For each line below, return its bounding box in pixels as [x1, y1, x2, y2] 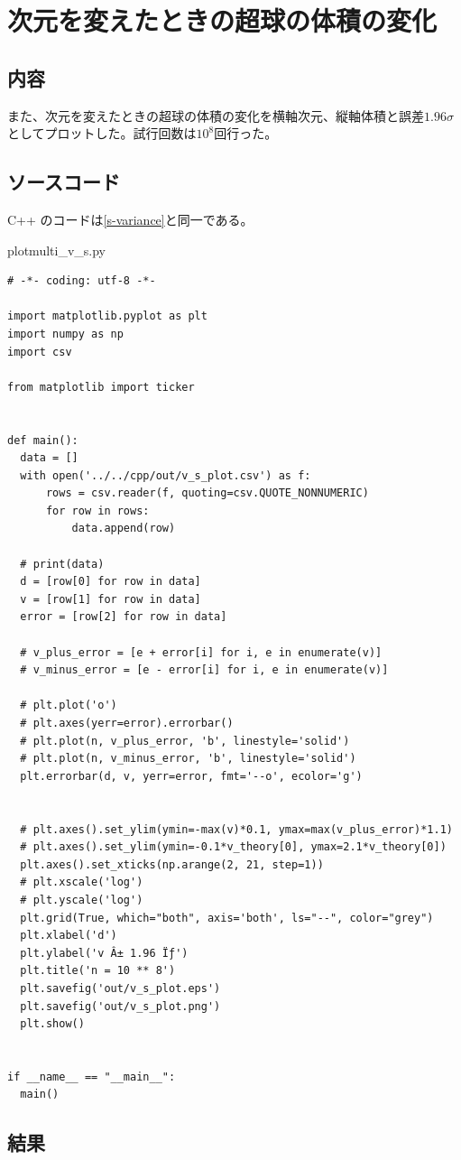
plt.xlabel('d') [20, 929, 117, 942]
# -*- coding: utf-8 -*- [7, 274, 156, 288]
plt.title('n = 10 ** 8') [20, 964, 176, 978]
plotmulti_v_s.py [7, 240, 106, 259]
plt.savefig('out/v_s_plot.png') [20, 999, 221, 1013]
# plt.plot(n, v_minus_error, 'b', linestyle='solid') [20, 752, 356, 766]
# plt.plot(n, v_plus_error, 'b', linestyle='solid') [20, 734, 350, 747]
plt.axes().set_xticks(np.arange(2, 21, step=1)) [20, 858, 324, 871]
